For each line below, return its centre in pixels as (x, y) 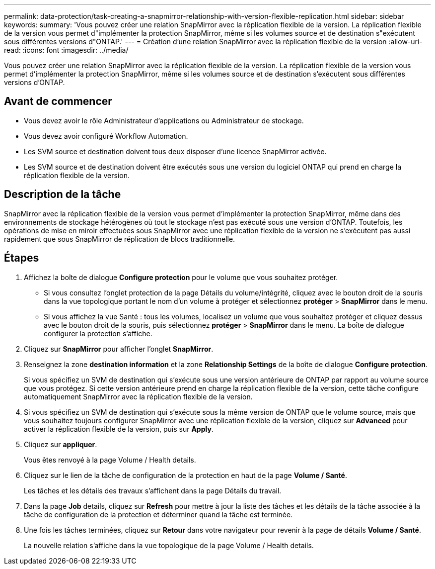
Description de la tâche (63, 194)
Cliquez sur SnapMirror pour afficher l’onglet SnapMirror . (119, 349)
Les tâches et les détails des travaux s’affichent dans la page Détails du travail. (153, 490)
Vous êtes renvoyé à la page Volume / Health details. (110, 460)
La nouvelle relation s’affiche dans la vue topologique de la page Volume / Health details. (169, 545)
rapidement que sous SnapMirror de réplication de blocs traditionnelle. (120, 239)
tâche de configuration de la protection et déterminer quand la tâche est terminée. (158, 514)
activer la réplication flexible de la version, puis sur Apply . (119, 429)
